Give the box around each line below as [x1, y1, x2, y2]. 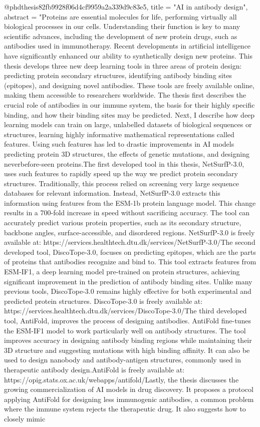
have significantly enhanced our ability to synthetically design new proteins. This [4, 50, 252, 61]
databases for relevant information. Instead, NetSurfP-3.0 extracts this [4, 188, 220, 198]
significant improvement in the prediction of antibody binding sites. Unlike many [4, 276, 252, 286]
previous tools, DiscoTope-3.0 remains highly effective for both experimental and [4, 286, 251, 296]
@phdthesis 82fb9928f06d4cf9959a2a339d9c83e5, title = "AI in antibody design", [4, 2, 248, 12]
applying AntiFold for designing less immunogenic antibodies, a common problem [4, 393, 254, 404]
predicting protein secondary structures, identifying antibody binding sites [4, 70, 232, 81]
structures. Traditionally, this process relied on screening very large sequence [4, 178, 239, 188]
